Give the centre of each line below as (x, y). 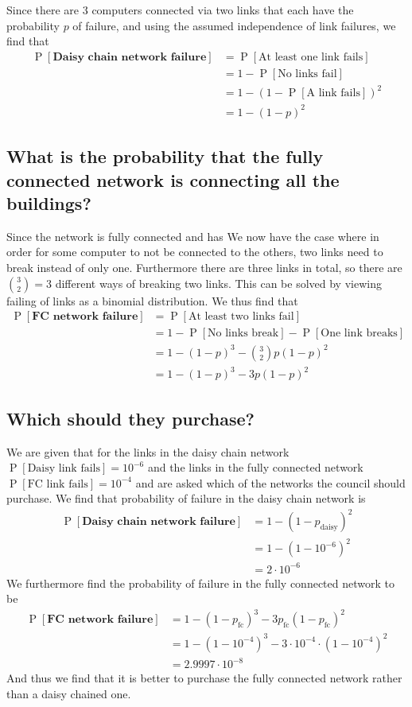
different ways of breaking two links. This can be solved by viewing (218, 283)
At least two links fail (241, 317)
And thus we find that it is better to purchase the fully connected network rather (204, 678)
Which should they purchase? (130, 418)
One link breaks (359, 334)
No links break (243, 334)
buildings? (49, 203)
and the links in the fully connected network (255, 467)
